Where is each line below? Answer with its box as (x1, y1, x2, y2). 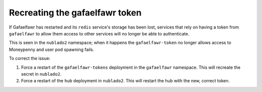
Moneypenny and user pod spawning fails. (9, 46, 95, 52)
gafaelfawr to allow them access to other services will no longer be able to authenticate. (9, 31, 189, 36)
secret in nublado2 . (21, 71, 62, 77)
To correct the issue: (9, 56, 50, 61)
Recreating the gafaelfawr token (9, 7, 142, 18)
